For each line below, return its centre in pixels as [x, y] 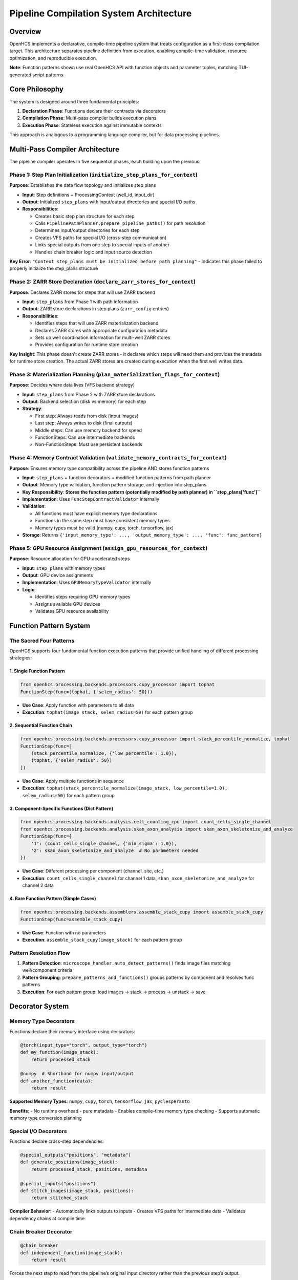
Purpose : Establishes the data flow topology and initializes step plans [83, 185]
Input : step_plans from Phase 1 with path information [80, 302]
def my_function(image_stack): [60, 1052]
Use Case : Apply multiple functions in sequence [73, 781]
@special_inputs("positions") [58, 1183]
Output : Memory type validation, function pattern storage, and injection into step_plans [114, 485]
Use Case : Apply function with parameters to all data [78, 705]
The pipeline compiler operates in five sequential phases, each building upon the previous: [105, 162]
